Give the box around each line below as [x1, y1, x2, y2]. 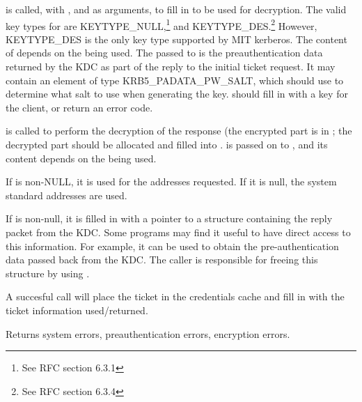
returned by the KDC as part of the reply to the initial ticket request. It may [6, 59, 336, 74]
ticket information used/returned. [6, 302, 148, 317]
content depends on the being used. [6, 150, 157, 165]
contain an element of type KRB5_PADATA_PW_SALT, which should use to [6, 72, 344, 87]
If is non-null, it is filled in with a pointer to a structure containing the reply [6, 211, 333, 226]
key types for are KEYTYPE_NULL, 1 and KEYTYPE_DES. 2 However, [6, 16, 317, 33]
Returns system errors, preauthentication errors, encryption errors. [6, 326, 290, 341]
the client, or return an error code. [6, 100, 153, 114]
